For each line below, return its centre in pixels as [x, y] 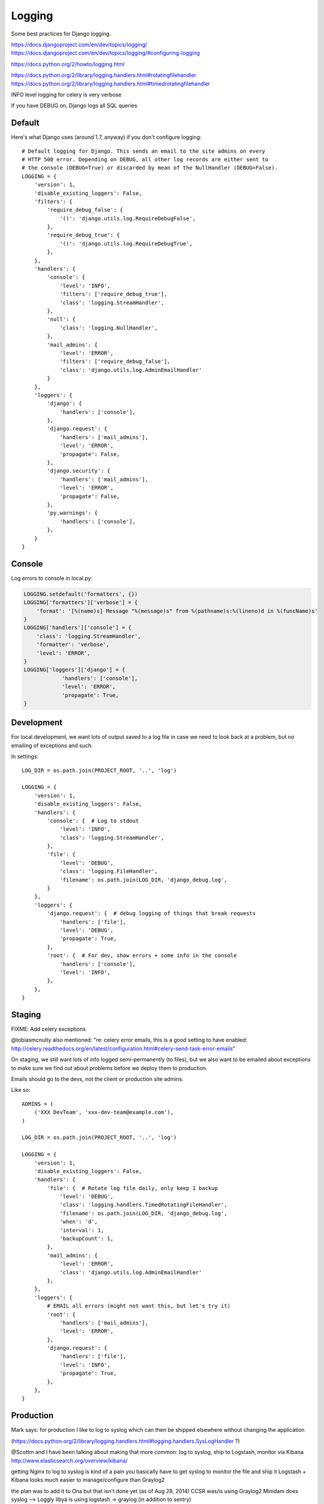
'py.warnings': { [73, 513]
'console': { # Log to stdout [93, 821]
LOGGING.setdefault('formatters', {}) [81, 594]
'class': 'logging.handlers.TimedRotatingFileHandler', [143, 1205]
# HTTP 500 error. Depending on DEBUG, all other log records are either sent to [145, 159]
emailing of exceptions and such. [52, 745]
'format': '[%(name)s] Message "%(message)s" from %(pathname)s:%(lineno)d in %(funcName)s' [177, 611]
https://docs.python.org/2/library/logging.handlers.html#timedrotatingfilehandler [111, 84]
